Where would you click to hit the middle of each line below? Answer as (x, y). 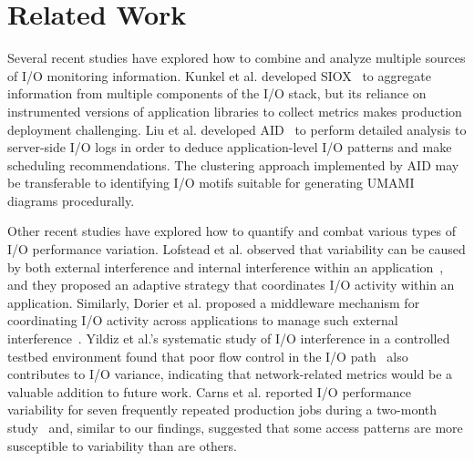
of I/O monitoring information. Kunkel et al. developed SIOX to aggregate (219, 75)
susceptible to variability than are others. (122, 445)
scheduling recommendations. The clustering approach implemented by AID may (233, 164)
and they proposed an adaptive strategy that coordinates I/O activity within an (231, 285)
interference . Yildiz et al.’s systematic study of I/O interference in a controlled (229, 338)
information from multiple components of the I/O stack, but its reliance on (217, 93)
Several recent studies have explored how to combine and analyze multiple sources (237, 58)
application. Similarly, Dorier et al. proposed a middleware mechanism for (214, 302)
